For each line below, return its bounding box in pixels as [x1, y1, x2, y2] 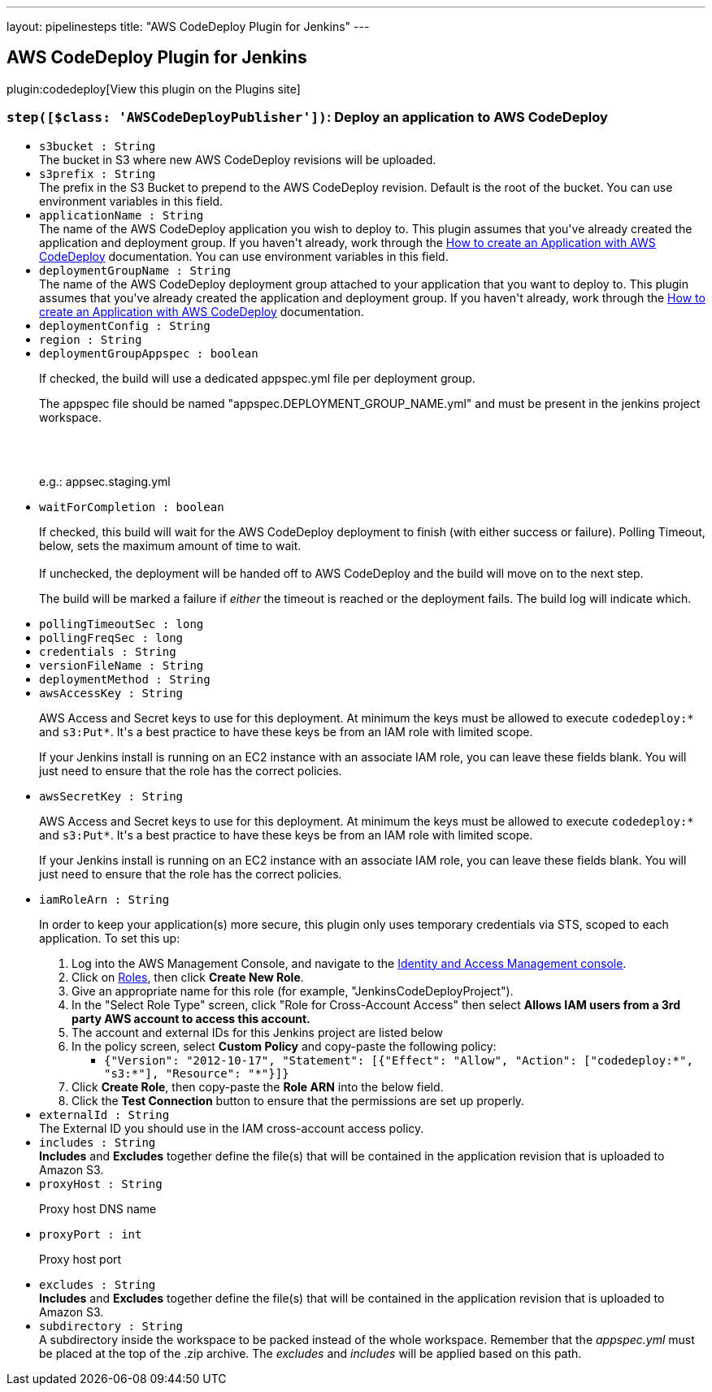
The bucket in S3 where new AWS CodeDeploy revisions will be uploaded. [39, 152, 436, 167]
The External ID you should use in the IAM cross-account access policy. [39, 1121, 424, 1135]
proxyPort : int [39, 1227, 142, 1241]
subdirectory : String [39, 1319, 184, 1333]
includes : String [39, 1135, 156, 1149]
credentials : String [39, 644, 176, 658]
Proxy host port [39, 1251, 122, 1266]
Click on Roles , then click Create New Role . [72, 969, 304, 984]
